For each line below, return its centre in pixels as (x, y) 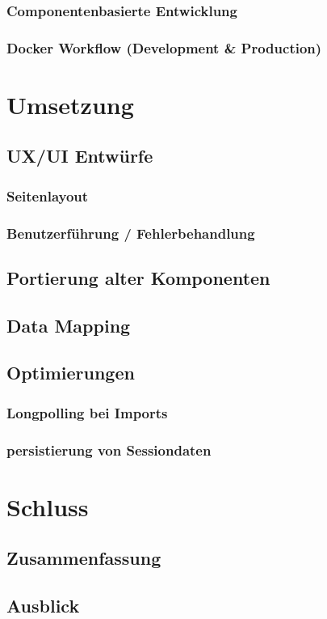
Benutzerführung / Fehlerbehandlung (131, 233)
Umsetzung (70, 104)
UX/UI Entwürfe (80, 156)
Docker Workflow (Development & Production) (164, 47)
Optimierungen (71, 373)
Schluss (48, 506)
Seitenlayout (48, 195)
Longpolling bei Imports (87, 412)
